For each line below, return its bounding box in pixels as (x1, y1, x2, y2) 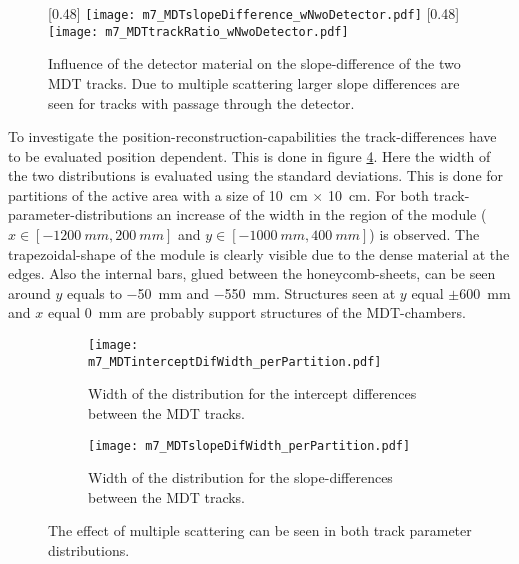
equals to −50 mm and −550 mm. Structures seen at (67, 282, 396, 303)
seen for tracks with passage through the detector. (48, 92, 355, 113)
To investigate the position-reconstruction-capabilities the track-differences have (8, 126, 497, 147)
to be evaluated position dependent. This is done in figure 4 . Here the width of (8, 145, 491, 166)
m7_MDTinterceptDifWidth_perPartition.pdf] (88, 354, 382, 369)
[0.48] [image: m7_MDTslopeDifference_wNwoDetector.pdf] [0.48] (48, 3, 460, 23)
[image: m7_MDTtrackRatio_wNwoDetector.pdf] (48, 24, 349, 39)
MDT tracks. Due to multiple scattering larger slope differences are (48, 72, 460, 93)
